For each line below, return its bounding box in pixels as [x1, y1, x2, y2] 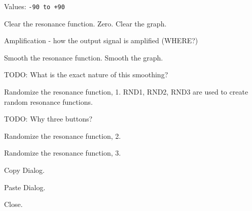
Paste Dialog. [4, 182, 46, 192]
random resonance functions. [4, 96, 93, 107]
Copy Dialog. [4, 165, 45, 175]
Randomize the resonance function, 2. [4, 130, 121, 141]
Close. [4, 199, 23, 209]
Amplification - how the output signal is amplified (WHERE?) [4, 35, 198, 46]
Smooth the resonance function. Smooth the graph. [4, 52, 163, 63]
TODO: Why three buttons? [4, 113, 93, 124]
